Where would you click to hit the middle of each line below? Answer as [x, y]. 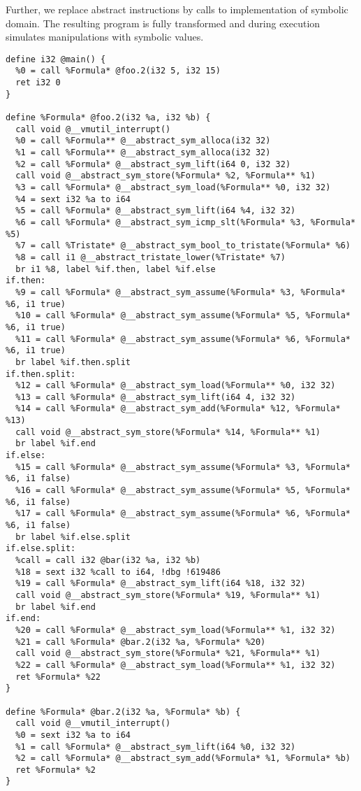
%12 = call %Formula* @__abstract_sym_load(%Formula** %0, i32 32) [176, 386]
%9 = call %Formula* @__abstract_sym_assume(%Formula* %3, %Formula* [180, 292]
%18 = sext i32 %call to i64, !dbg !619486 [118, 572]
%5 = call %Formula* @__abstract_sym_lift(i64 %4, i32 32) [156, 211]
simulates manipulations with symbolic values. [105, 37]
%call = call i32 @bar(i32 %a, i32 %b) [108, 560]
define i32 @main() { [56, 59]
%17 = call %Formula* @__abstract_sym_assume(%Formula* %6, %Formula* [183, 514]
